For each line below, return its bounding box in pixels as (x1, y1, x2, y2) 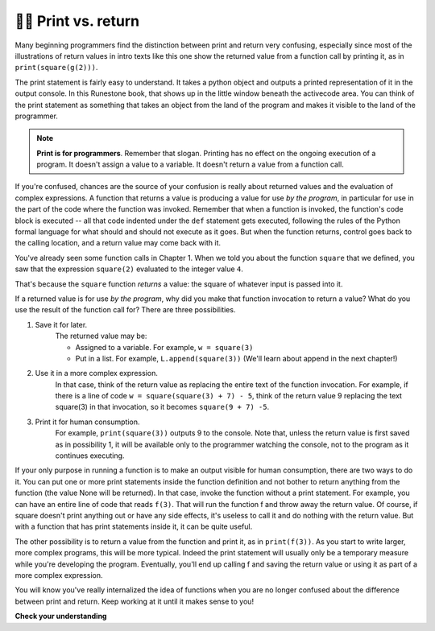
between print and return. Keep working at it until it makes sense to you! (14, 596, 254, 606)
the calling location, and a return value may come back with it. (14, 238, 222, 248)
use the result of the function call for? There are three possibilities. (14, 305, 236, 315)
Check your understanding (14, 612, 107, 621)
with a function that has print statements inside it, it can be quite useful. (14, 522, 253, 531)
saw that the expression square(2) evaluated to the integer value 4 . (14, 264, 243, 274)
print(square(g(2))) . (14, 63, 98, 72)
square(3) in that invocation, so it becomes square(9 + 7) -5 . (55, 402, 270, 412)
